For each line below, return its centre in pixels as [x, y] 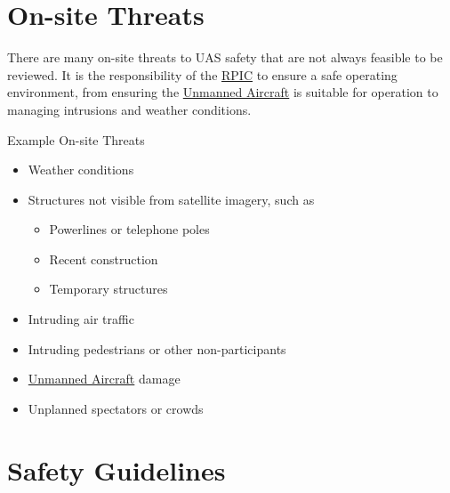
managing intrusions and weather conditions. [129, 109]
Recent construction [104, 259]
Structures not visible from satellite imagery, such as [171, 199]
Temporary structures [108, 289]
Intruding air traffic [81, 319]
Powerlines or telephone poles [129, 229]
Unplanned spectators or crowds [116, 408]
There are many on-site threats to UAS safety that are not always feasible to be [225, 57]
